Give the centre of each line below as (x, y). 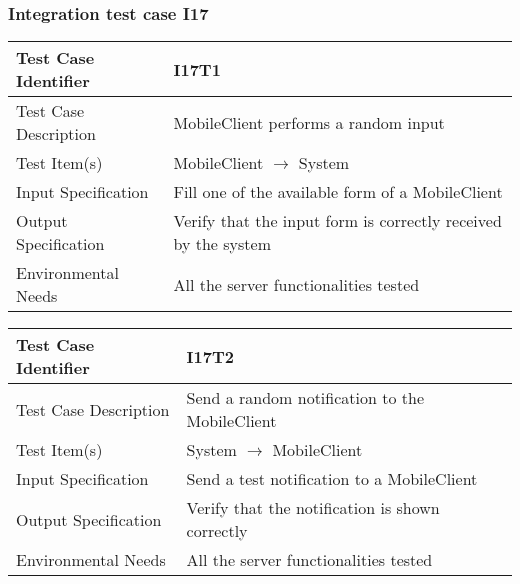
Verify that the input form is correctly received (337, 221)
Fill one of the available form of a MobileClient (338, 192)
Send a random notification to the (305, 398)
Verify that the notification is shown (313, 508)
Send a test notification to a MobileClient (332, 479)
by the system (222, 244)
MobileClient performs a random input (309, 122)
